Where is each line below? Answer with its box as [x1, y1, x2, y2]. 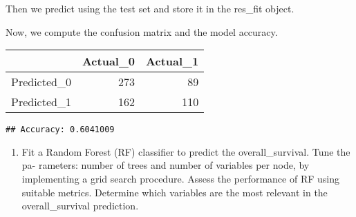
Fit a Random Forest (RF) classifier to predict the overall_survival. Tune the [21, 144, 350, 158]
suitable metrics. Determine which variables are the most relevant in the [21, 185, 328, 199]
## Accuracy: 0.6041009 [6, 125, 115, 135]
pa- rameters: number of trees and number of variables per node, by [21, 158, 310, 172]
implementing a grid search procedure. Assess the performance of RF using [21, 172, 339, 186]
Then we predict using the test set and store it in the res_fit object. [6, 1, 294, 15]
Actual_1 [146, 53, 199, 70]
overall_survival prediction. [21, 198, 139, 213]
